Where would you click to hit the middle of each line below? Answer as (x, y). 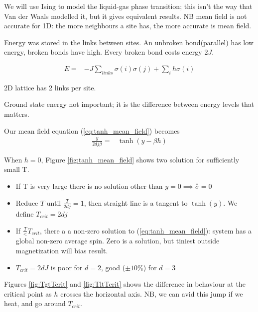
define (25, 213)
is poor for (66, 267)
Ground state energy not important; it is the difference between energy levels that (129, 104)
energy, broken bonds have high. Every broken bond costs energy (103, 52)
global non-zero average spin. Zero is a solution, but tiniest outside (118, 241)
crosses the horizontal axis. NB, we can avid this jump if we (152, 293)
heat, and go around (35, 303)
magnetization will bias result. (62, 250)
